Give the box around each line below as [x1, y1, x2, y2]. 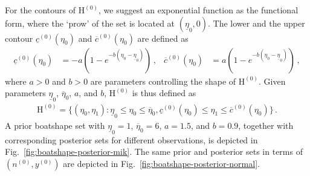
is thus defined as [132, 86, 196, 99]
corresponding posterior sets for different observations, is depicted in [5, 133, 258, 146]
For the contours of [5, 4, 76, 16]
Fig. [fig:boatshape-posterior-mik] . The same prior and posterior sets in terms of [5, 145, 303, 158]
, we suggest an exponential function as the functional [98, 4, 299, 16]
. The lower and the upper [208, 16, 305, 29]
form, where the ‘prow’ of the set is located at [5, 16, 175, 29]
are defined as [137, 31, 189, 44]
